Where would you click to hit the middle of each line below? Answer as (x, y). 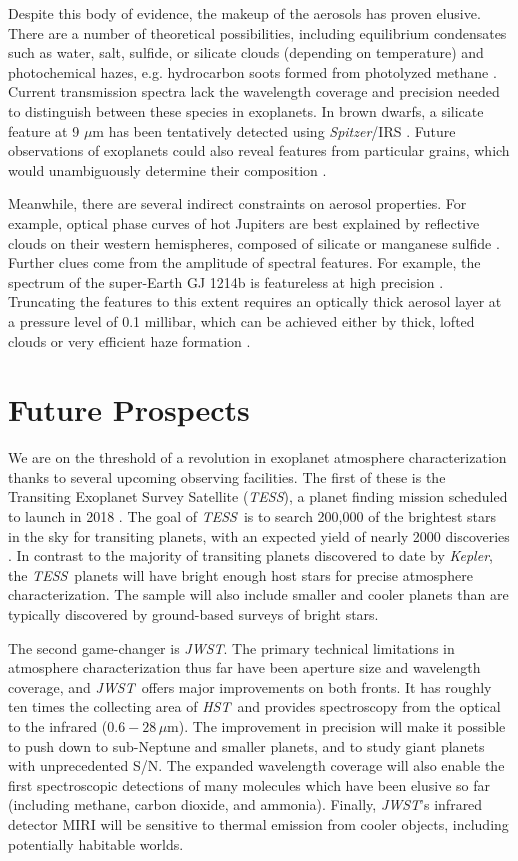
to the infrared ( (58, 725)
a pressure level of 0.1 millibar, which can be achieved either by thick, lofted (241, 320)
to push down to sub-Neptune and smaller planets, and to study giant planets (246, 745)
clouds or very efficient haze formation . (129, 340)
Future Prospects (129, 409)
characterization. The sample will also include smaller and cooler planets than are (258, 594)
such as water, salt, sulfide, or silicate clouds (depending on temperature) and (246, 52)
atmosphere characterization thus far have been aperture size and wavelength (244, 667)
